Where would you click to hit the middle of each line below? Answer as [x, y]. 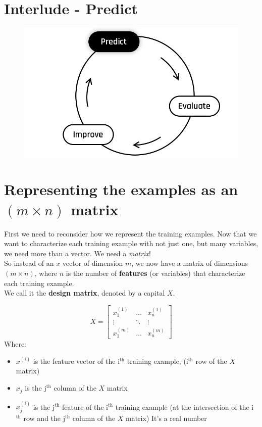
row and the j [44, 418]
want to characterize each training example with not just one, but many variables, [131, 243]
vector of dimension [93, 263]
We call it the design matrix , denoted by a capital [85, 293]
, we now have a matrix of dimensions [190, 263]
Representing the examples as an [121, 189]
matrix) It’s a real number [166, 418]
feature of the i [85, 407]
